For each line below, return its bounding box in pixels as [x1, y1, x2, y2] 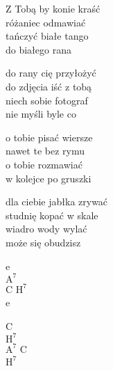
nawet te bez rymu [6, 143, 85, 158]
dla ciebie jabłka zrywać [6, 194, 108, 209]
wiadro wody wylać [6, 221, 87, 236]
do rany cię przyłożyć [6, 65, 96, 80]
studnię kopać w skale [6, 207, 98, 222]
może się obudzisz [6, 235, 81, 249]
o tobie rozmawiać [6, 157, 82, 171]
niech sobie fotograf [6, 93, 88, 107]
